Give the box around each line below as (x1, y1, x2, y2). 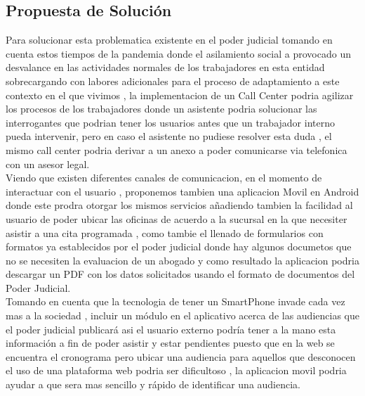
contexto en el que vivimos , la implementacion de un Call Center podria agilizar (6, 87, 354, 102)
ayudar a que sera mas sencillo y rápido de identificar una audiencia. (6, 377, 301, 392)
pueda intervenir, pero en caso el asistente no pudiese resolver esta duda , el (6, 129, 332, 143)
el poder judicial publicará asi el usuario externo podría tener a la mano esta (6, 321, 336, 336)
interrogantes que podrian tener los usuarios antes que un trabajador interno (6, 115, 335, 129)
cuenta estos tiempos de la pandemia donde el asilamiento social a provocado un (6, 46, 351, 60)
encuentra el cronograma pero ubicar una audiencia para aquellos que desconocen (6, 349, 356, 364)
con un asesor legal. (6, 156, 90, 171)
